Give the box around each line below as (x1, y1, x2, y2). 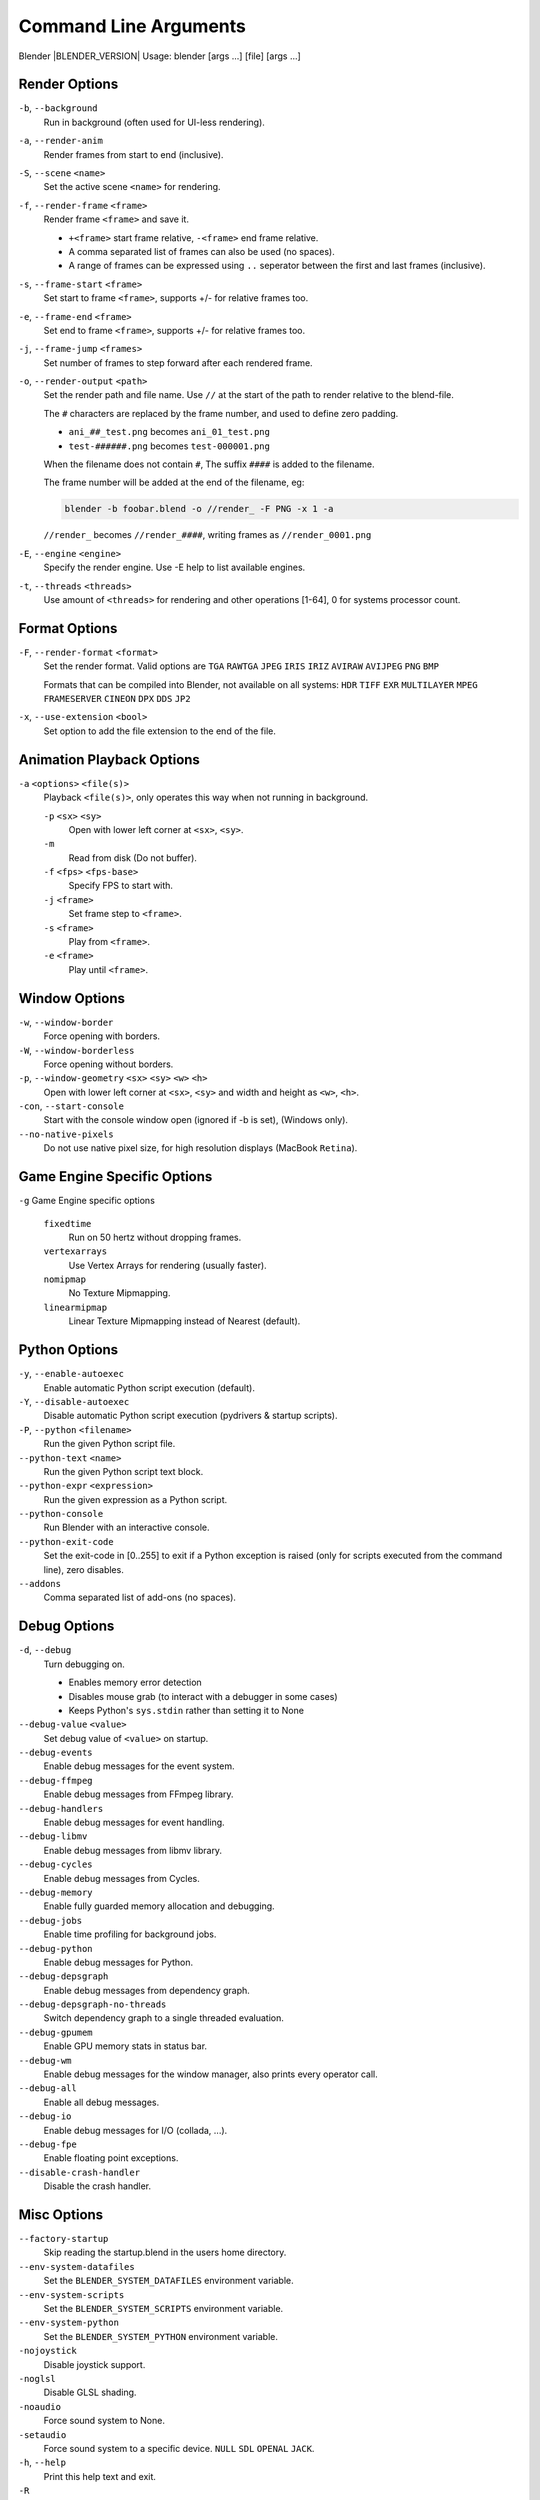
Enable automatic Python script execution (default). (43, 1381, 255, 1394)
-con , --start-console (18, 1100, 125, 1112)
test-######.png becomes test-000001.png (68, 440, 270, 452)
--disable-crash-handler (18, 2166, 140, 2178)
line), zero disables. (43, 1563, 124, 1575)
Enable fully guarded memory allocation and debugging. (43, 1900, 275, 1912)
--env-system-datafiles (18, 2261, 135, 2272)
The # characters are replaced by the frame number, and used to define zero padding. (43, 407, 399, 419)
